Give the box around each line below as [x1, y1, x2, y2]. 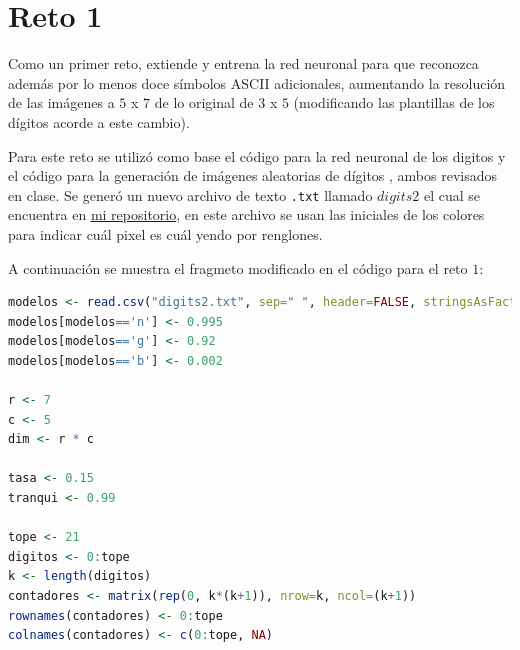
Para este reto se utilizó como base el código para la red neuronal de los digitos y [8, 145, 506, 166]
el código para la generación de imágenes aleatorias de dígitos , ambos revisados [8, 165, 498, 186]
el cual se [424, 184, 481, 205]
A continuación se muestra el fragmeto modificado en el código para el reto [8, 257, 468, 278]
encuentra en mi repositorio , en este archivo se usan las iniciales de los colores [8, 204, 485, 225]
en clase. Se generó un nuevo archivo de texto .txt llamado [8, 184, 373, 205]
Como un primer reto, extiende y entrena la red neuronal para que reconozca [8, 53, 479, 74]
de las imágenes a [8, 92, 115, 113]
